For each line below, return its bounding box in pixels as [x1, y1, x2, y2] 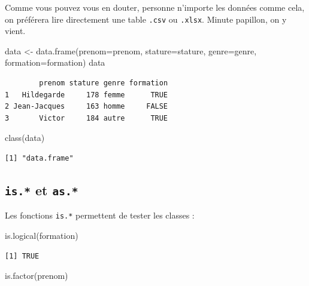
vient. [5, 24, 26, 37]
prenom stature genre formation [39, 79, 168, 88]
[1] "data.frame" [5, 154, 74, 162]
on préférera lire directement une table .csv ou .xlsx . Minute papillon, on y [5, 13, 287, 25]
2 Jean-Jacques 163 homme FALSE [5, 102, 168, 111]
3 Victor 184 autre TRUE [5, 113, 168, 122]
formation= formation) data [5, 56, 105, 69]
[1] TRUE [5, 251, 40, 260]
